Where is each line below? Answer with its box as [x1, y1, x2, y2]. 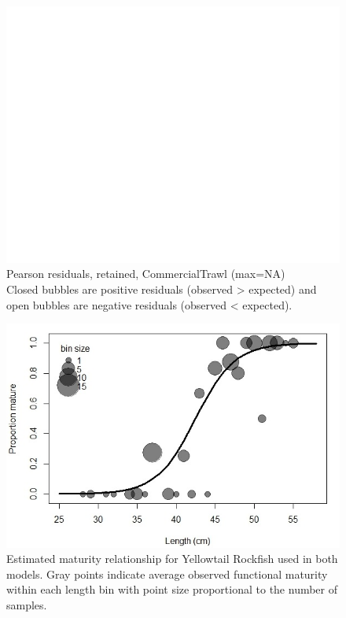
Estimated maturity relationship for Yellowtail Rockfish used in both [6, 550, 338, 567]
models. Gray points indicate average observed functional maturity [6, 565, 328, 582]
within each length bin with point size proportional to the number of [6, 581, 338, 598]
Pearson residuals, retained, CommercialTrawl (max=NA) [6, 265, 285, 282]
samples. [6, 596, 47, 612]
